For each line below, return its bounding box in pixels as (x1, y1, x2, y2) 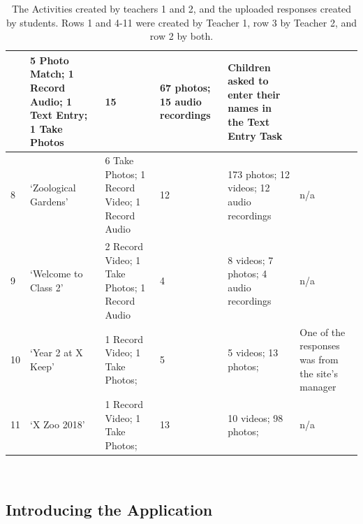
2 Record (105, 239, 144, 253)
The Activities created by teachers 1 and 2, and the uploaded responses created (11, 1, 352, 15)
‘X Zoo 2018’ (30, 417, 85, 432)
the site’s (299, 365, 338, 380)
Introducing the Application (6, 498, 213, 520)
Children (228, 59, 271, 74)
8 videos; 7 (228, 252, 274, 267)
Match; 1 (30, 66, 74, 81)
